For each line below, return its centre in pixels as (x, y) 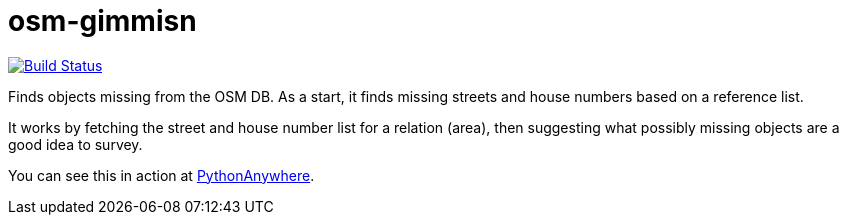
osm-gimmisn (102, 21)
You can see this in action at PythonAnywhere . (161, 175)
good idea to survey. (75, 144)
